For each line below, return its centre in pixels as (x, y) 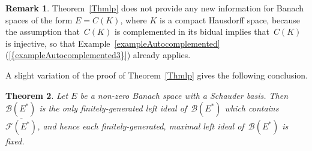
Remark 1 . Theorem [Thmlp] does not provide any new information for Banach (155, 8)
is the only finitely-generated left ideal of (113, 108)
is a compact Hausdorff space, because (230, 19)
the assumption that (43, 31)
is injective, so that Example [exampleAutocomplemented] (113, 43)
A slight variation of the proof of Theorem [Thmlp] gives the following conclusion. (157, 75)
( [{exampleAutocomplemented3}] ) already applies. (98, 55)
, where (133, 19)
